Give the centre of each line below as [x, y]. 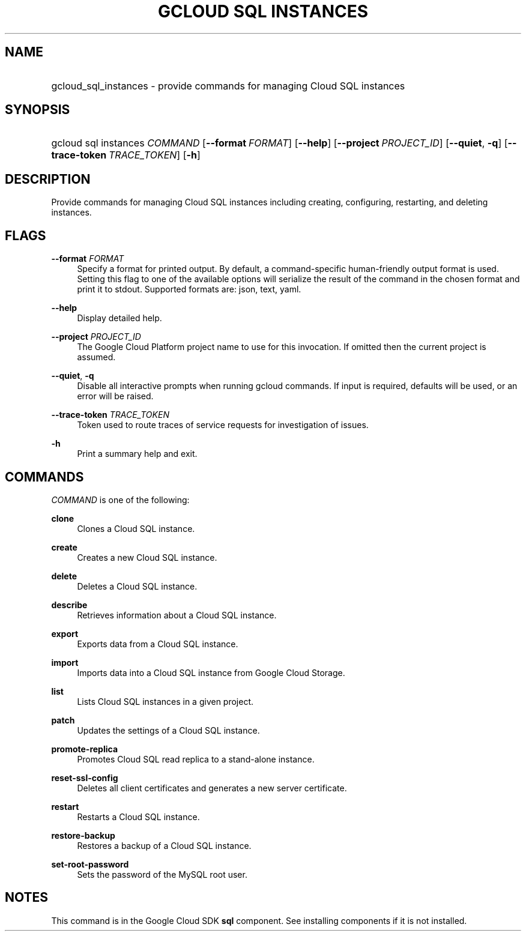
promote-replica [85, 749]
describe [69, 605]
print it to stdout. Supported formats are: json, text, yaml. [189, 289]
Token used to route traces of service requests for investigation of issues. [223, 425]
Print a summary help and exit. [137, 454]
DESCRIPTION [48, 179]
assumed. [96, 357]
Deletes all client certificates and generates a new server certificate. [212, 788]
